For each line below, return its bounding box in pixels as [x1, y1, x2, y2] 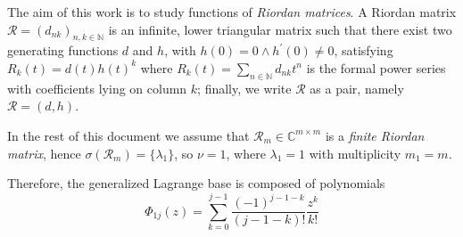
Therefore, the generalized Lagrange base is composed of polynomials [7, 174, 385, 192]
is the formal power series [306, 58, 446, 77]
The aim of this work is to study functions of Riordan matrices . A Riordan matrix [7, 3, 457, 20]
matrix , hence [7, 143, 81, 162]
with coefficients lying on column [7, 78, 187, 97]
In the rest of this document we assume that [7, 126, 250, 144]
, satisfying [334, 41, 393, 60]
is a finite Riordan [325, 126, 425, 144]
